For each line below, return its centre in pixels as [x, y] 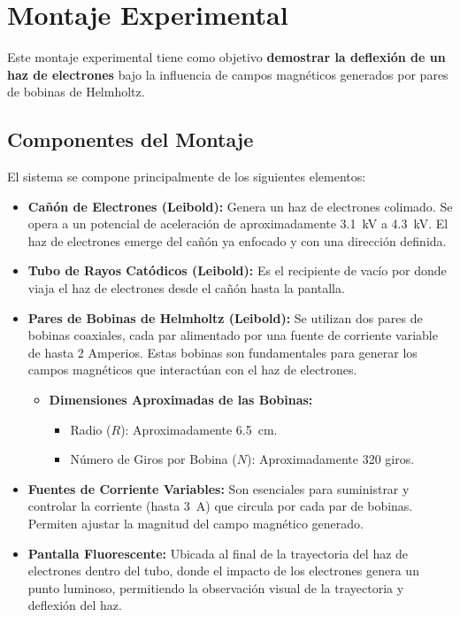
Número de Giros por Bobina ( [153, 459]
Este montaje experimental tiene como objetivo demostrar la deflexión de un [226, 57]
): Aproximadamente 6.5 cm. [199, 429]
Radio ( [91, 429]
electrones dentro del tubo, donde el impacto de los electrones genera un [223, 571]
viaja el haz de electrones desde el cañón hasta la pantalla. [186, 288]
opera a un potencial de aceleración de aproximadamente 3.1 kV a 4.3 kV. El [238, 224]
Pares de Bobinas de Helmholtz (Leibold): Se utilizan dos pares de [225, 317]
